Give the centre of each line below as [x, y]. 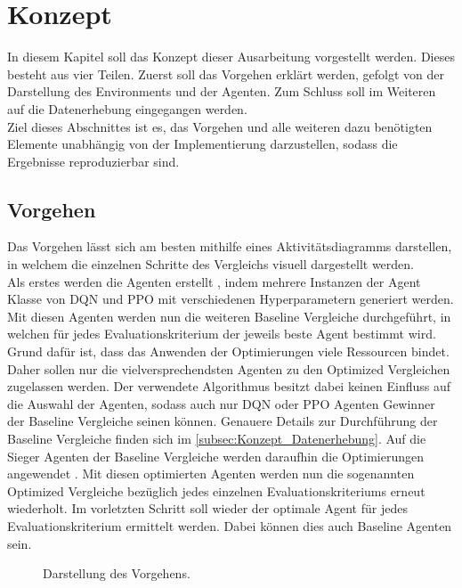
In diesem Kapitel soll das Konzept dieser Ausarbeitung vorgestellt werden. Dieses [231, 57]
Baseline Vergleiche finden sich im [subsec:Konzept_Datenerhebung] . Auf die [217, 439]
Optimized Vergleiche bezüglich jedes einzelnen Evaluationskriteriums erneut [216, 490]
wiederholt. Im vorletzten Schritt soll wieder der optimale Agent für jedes [207, 508]
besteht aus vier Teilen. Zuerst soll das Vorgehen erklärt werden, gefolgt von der [226, 73]
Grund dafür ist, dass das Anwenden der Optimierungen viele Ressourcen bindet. [228, 351]
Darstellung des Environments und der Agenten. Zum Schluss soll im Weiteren [222, 91]
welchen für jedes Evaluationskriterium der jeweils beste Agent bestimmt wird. [222, 334]
